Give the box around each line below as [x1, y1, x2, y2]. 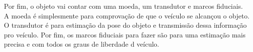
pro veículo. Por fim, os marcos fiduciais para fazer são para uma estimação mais [4, 29, 246, 39]
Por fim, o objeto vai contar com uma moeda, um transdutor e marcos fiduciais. [4, 1, 243, 11]
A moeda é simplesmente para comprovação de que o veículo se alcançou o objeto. [4, 10, 250, 20]
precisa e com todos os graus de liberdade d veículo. [4, 39, 159, 49]
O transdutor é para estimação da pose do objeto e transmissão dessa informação [4, 20, 247, 30]
